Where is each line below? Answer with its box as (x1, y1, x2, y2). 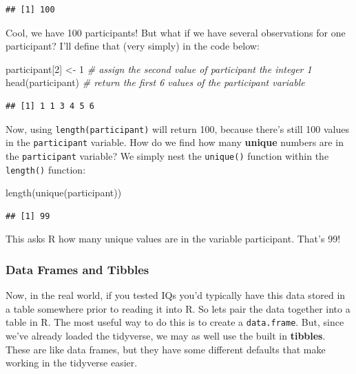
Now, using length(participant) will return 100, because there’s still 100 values (6, 121, 349, 136)
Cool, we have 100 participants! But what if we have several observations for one (6, 25, 346, 39)
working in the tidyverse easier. (6, 355, 138, 370)
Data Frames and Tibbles (6, 260, 149, 278)
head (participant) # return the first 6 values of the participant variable (6, 75, 305, 90)
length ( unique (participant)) (6, 185, 122, 200)
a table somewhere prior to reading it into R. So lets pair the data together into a (6, 301, 350, 315)
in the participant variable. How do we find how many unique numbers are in (6, 135, 344, 149)
